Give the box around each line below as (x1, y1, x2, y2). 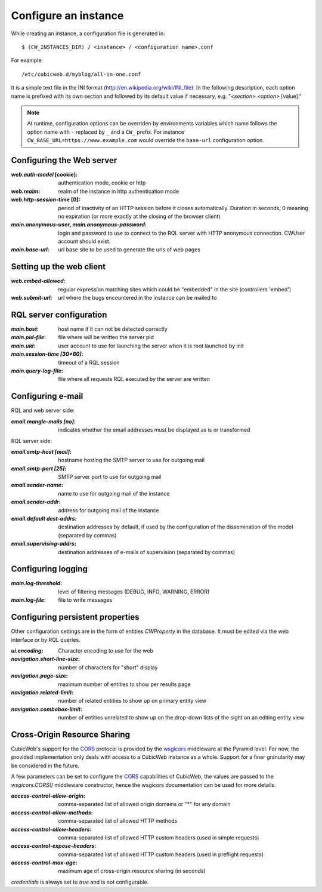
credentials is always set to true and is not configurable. (11, 878, 149, 885)
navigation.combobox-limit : (11, 705, 83, 713)
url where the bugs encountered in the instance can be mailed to (58, 294, 217, 302)
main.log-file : (11, 596, 46, 604)
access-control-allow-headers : (11, 826, 92, 833)
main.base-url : (11, 246, 50, 253)
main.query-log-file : (11, 367, 64, 374)
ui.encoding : (11, 647, 44, 654)
